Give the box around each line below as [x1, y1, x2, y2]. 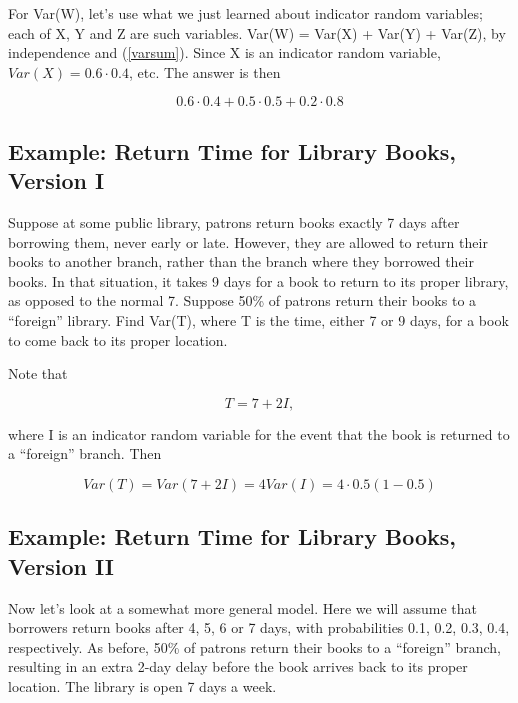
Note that [8, 363, 68, 384]
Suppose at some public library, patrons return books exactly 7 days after [8, 211, 460, 232]
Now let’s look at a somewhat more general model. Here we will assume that [8, 597, 477, 618]
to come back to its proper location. [8, 329, 228, 350]
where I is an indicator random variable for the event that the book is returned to [8, 423, 510, 444]
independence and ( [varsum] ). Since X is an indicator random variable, [8, 42, 441, 63]
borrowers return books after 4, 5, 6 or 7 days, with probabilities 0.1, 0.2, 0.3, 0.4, [8, 617, 510, 638]
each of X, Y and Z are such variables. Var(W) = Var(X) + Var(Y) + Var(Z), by [8, 22, 506, 43]
